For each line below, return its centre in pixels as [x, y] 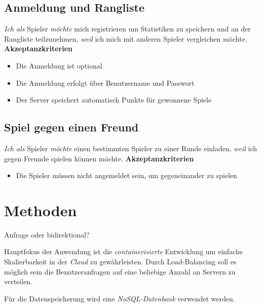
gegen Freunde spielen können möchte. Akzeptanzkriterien [99, 158]
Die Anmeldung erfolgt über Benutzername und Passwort [105, 82]
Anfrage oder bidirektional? [47, 234]
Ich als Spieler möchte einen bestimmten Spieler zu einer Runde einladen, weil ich [131, 148]
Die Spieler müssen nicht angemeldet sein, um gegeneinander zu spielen [126, 175]
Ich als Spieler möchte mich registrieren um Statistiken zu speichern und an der [127, 29]
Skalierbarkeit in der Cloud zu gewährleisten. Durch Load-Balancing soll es [120, 262]
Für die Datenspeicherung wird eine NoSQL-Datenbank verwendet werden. [120, 298]
